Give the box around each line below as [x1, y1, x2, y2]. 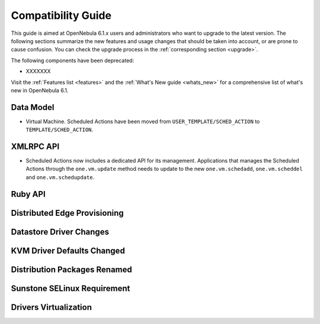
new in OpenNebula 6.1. [11, 86, 69, 94]
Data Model [11, 102, 55, 112]
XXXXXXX [25, 68, 51, 75]
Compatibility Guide [11, 9, 112, 22]
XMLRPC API [11, 142, 60, 151]
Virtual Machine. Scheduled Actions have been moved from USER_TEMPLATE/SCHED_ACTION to [25, 118, 260, 125]
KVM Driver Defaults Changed [11, 245, 126, 255]
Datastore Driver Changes [11, 226, 110, 236]
